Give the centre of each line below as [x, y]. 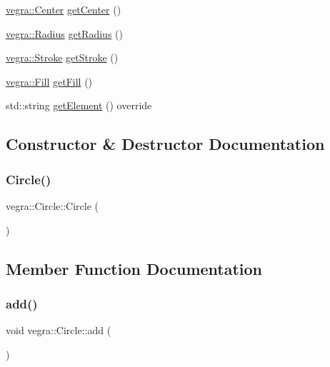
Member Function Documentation [134, 268]
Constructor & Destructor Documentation [165, 144]
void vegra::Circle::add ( [59, 330]
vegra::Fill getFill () [49, 81]
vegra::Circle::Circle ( [52, 205]
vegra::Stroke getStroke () [62, 57]
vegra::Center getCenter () [64, 9]
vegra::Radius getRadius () [64, 33]
